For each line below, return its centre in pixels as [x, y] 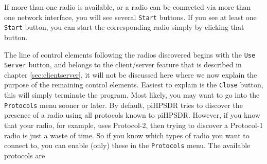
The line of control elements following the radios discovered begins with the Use [130, 54]
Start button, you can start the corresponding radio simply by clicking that [124, 27]
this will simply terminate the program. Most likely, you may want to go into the [132, 95]
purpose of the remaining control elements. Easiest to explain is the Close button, [134, 85]
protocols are [25, 155]
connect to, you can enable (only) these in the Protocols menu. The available [127, 145]
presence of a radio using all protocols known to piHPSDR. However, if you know [132, 115]
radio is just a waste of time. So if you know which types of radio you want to [127, 135]
